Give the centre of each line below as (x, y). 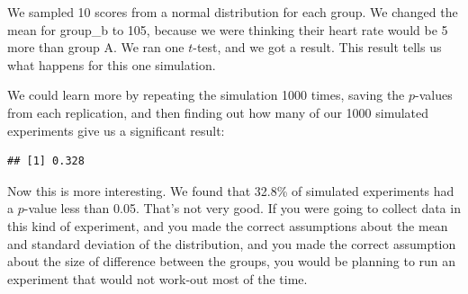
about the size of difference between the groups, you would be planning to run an (232, 261)
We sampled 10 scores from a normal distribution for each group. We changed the (233, 12)
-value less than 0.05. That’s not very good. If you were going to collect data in (242, 208)
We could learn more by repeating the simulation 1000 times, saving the (206, 95)
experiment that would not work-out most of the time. (157, 278)
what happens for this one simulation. (112, 64)
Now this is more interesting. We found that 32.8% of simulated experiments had (231, 190)
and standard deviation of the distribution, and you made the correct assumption (232, 243)
